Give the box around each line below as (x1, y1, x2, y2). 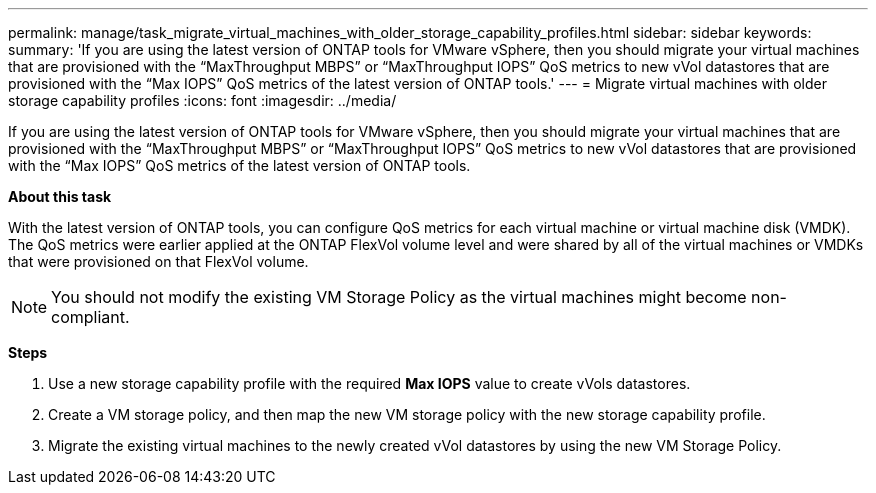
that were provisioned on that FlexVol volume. (8, 253, 309, 270)
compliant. (51, 307, 130, 327)
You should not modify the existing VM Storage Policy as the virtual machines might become (51, 287, 747, 307)
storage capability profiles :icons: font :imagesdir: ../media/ (8, 92, 397, 109)
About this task (8, 188, 112, 205)
